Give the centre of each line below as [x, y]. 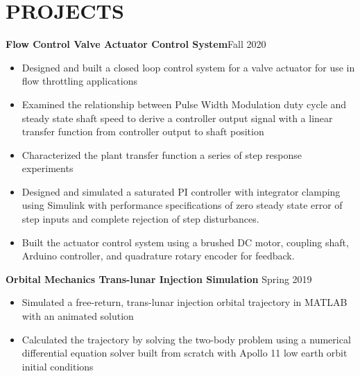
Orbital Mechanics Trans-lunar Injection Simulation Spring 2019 [159, 279]
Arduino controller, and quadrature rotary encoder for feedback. [158, 256]
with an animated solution [78, 316]
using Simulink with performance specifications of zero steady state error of [182, 205]
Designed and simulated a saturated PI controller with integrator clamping [181, 191]
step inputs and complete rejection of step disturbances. [140, 219]
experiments [48, 168]
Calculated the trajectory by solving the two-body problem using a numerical [186, 339]
